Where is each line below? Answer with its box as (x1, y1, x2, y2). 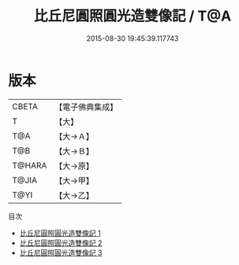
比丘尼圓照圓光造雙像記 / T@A (33, 7, 232, 25)
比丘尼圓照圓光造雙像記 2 (19, 237, 103, 248)
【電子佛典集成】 (54, 101, 118, 112)
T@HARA (12, 160, 47, 171)
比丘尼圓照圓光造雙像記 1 (19, 228, 101, 237)
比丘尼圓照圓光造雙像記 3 (19, 248, 103, 257)
